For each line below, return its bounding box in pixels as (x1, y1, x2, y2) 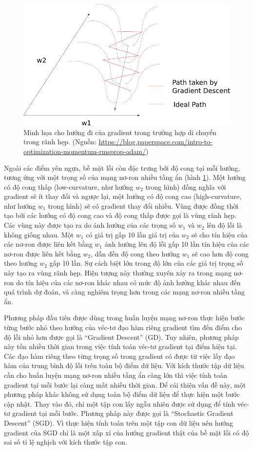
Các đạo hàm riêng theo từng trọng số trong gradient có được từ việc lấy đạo (4, 351, 235, 361)
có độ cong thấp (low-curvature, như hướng (4, 181, 134, 192)
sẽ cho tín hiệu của (191, 229, 248, 239)
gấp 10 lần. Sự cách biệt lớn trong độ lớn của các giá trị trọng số (49, 258, 243, 268)
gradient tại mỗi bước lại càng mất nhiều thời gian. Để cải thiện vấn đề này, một (4, 379, 246, 390)
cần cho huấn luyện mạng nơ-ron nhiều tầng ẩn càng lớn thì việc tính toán (4, 370, 227, 380)
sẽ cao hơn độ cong (192, 248, 249, 258)
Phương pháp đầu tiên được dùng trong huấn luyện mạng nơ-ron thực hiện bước (4, 313, 245, 323)
